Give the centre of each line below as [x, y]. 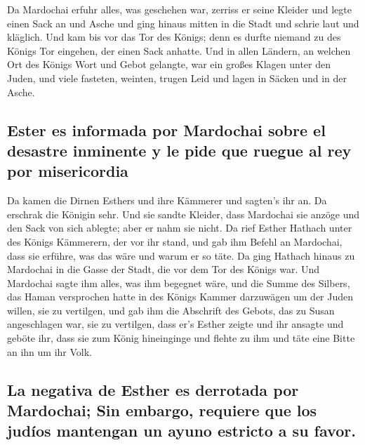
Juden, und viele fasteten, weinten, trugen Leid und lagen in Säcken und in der [177, 78]
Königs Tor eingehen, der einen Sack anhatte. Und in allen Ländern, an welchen [179, 50]
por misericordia [68, 171]
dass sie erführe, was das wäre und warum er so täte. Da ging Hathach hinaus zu [181, 255]
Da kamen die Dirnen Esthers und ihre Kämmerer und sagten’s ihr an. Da [167, 200]
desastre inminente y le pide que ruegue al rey [179, 150]
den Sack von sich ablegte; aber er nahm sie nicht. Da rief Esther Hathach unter [180, 228]
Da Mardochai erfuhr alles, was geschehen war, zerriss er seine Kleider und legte [179, 9]
